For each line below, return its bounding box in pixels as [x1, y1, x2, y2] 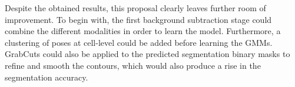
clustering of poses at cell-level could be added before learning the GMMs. [5, 36, 273, 48]
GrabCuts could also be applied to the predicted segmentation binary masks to [5, 48, 290, 60]
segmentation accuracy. [5, 71, 88, 83]
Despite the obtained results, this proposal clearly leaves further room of [5, 2, 266, 14]
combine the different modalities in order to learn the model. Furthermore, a [5, 25, 281, 37]
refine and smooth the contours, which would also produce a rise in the [5, 59, 261, 71]
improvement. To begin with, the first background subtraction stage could [5, 13, 272, 25]
